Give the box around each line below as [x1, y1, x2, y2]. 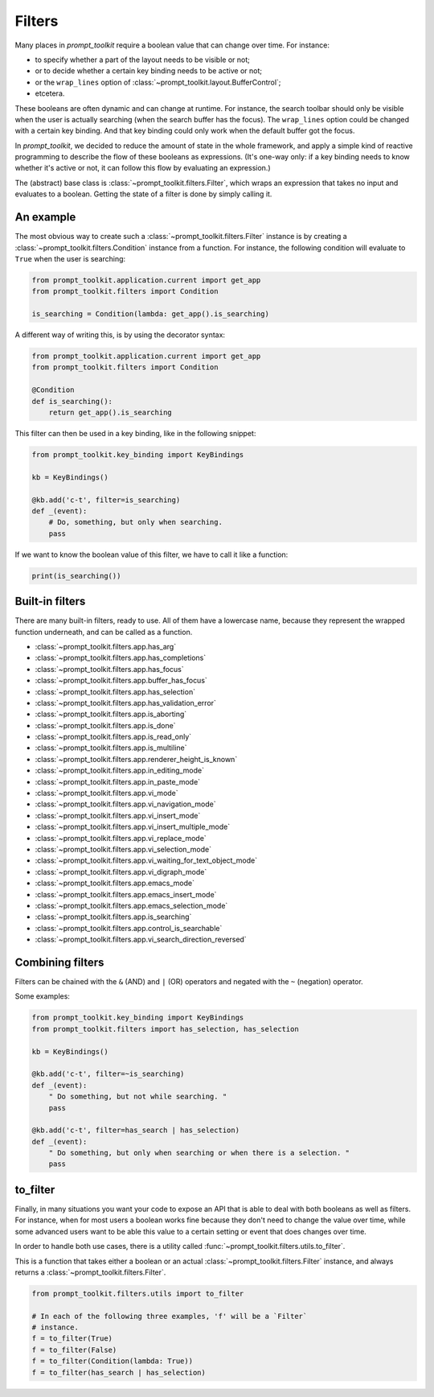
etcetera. [35, 89, 65, 98]
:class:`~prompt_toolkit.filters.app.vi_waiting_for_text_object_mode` [35, 855, 257, 865]
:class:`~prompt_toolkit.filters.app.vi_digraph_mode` [35, 867, 207, 876]
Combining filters [14, 955, 104, 969]
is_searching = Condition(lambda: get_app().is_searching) [31, 310, 269, 319]
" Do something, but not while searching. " [48, 1092, 227, 1102]
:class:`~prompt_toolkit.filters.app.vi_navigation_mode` [35, 799, 216, 809]
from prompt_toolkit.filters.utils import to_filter [31, 1288, 244, 1298]
